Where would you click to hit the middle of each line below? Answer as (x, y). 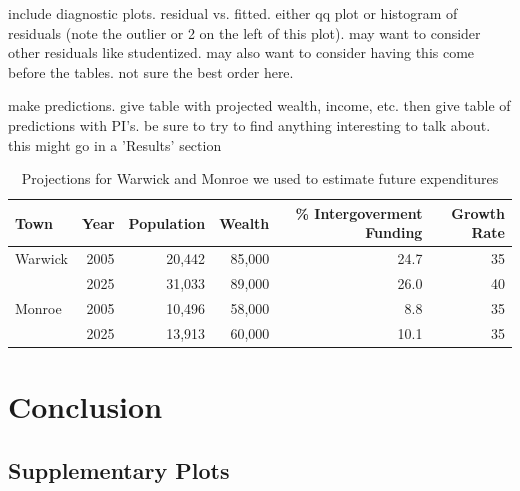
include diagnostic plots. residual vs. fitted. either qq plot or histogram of (233, 13)
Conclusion (85, 406)
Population (167, 222)
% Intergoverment (359, 212)
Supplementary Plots (119, 469)
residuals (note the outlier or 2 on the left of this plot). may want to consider (244, 32)
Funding (394, 232)
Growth (478, 212)
